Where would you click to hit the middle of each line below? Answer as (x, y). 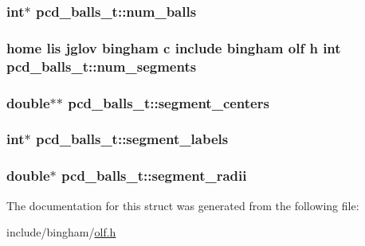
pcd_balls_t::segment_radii (154, 176)
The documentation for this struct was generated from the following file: (183, 205)
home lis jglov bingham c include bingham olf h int (174, 47)
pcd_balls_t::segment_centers (169, 102)
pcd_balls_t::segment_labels (132, 139)
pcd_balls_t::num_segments (102, 66)
